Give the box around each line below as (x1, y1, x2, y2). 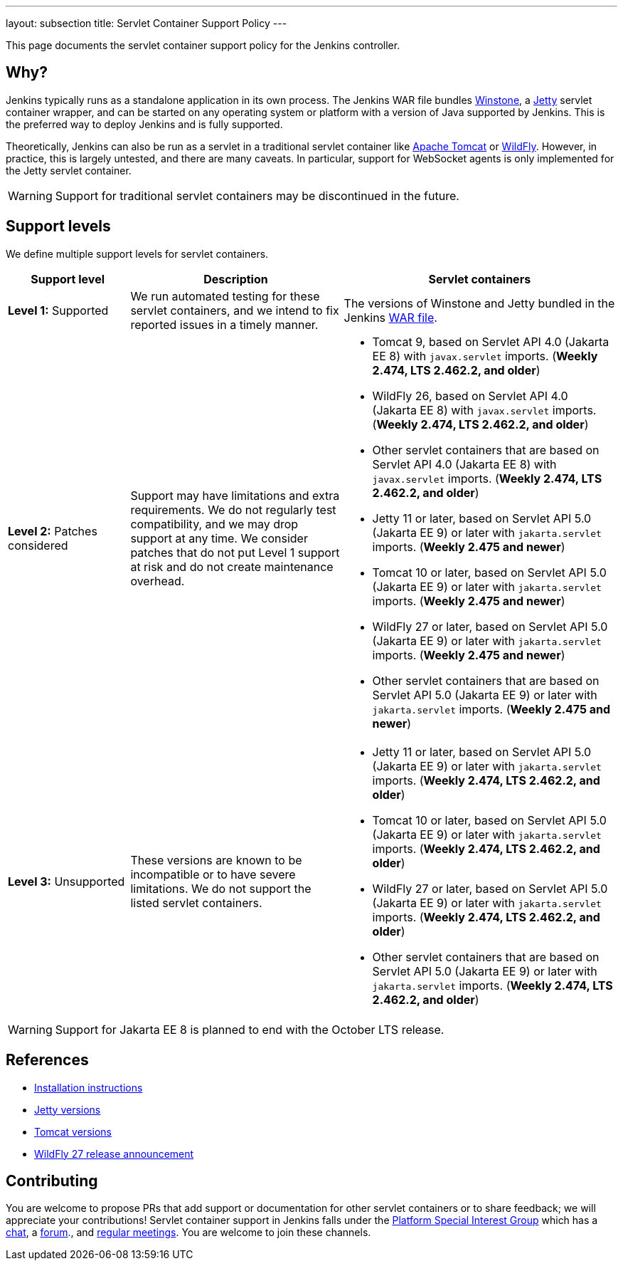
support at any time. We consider (130, 530, 308, 545)
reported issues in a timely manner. (130, 317, 319, 332)
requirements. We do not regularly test (130, 502, 336, 517)
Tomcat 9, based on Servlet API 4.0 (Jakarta (372, 334, 609, 349)
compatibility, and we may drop (130, 516, 299, 531)
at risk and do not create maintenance (130, 559, 334, 574)
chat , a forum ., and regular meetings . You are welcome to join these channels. (6, 1226, 371, 1239)
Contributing (6, 1171, 98, 1190)
